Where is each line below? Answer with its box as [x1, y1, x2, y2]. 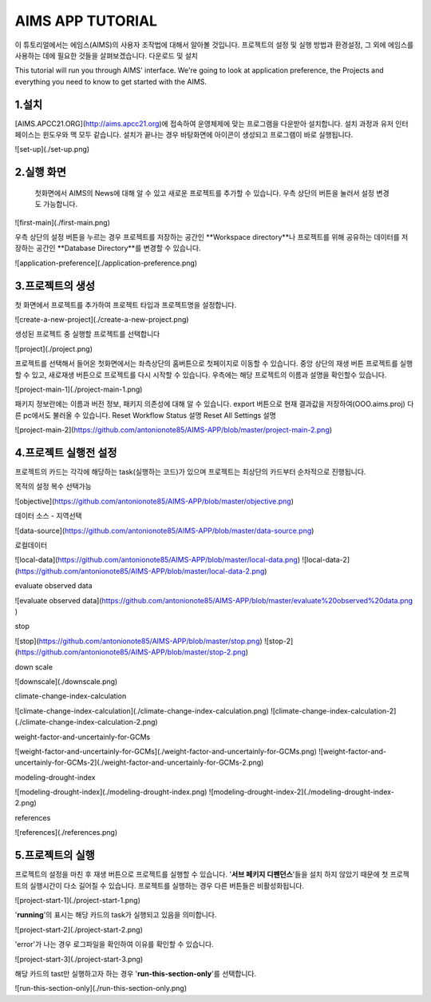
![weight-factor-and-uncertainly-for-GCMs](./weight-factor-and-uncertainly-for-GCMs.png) [14, 746, 317, 756]
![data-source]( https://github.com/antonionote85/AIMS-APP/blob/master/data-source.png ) [14, 526, 314, 535]
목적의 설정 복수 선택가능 [14, 482, 92, 491]
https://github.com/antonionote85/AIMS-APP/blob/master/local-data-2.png [17, 566, 265, 575]
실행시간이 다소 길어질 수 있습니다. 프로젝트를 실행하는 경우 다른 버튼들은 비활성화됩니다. [29, 881, 305, 890]
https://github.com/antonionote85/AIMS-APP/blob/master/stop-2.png [17, 647, 247, 657]
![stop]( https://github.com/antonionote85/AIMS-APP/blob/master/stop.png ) [14, 636, 263, 646]
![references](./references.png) [14, 828, 118, 837]
